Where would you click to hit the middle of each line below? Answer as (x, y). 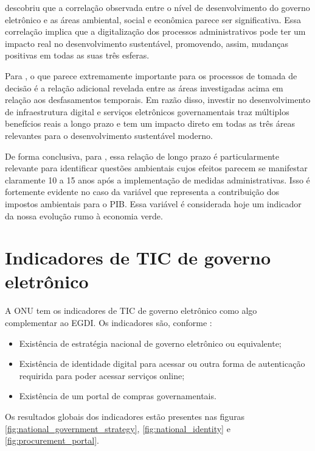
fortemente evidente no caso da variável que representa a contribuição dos (142, 192)
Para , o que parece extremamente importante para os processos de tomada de (151, 75)
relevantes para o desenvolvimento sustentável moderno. (109, 135)
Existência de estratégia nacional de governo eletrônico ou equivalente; (150, 343)
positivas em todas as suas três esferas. (77, 55)
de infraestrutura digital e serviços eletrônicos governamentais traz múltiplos (147, 111)
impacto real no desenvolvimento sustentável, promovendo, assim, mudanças (147, 43)
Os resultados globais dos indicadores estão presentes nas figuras (125, 416)
